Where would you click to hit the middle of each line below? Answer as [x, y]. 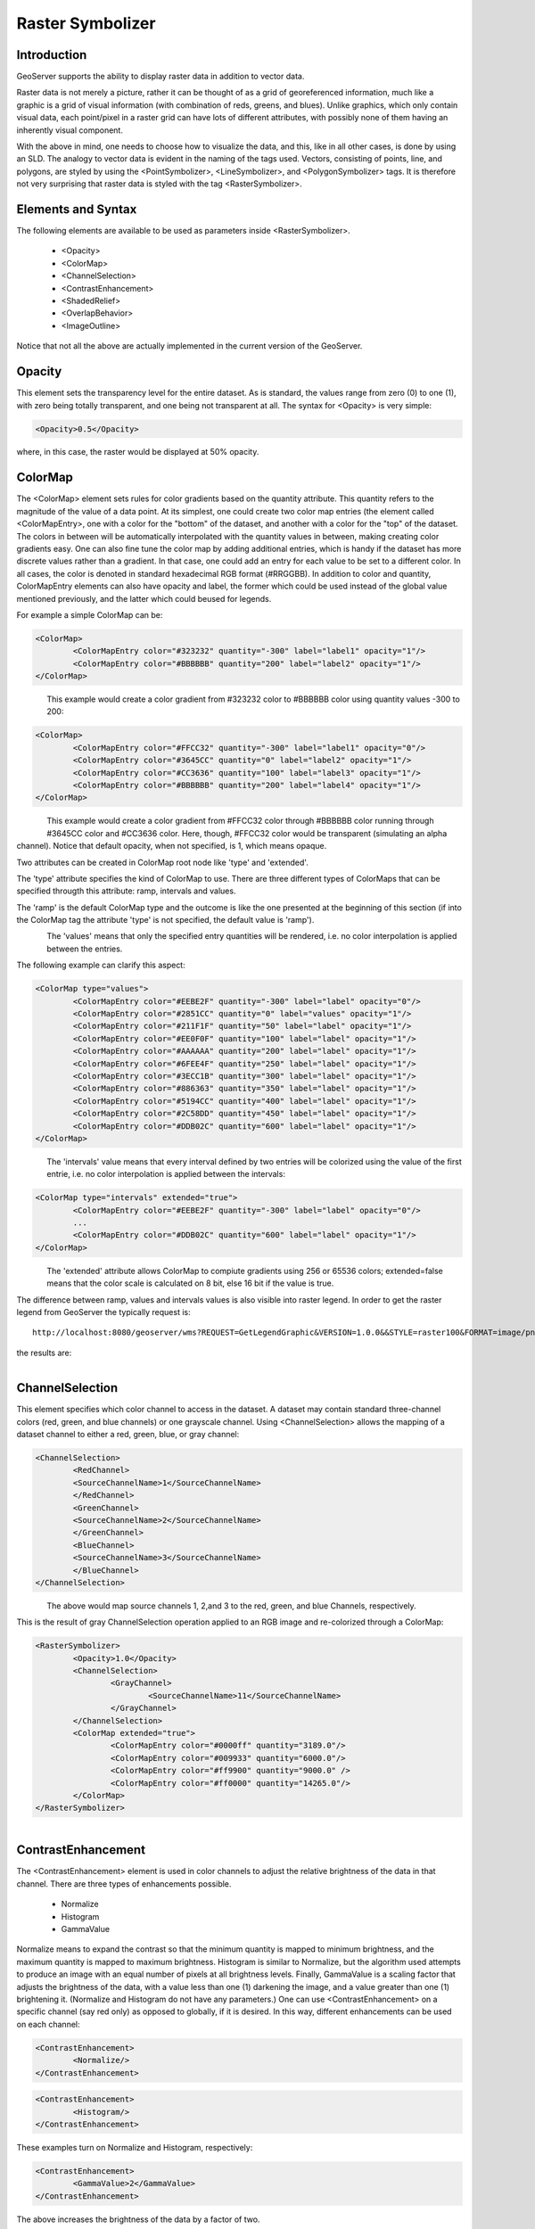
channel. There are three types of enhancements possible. [124, 1884]
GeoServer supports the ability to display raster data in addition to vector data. [160, 77]
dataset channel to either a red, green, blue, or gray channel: [128, 1435]
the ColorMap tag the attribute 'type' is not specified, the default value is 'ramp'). [165, 920]
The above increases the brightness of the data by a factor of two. [138, 2219]
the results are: [44, 1353]
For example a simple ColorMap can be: [90, 614]
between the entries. [85, 949]
